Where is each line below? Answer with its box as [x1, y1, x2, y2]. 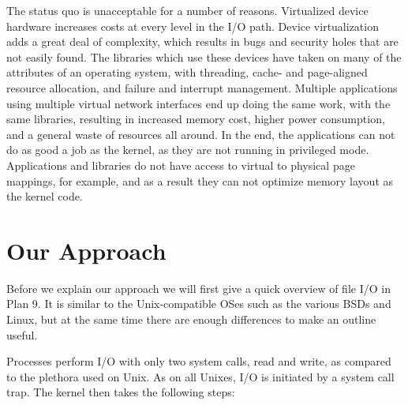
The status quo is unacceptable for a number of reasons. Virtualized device [6, 2, 369, 18]
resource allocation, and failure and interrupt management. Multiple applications [6, 79, 398, 96]
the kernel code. [6, 188, 83, 204]
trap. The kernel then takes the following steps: [6, 384, 235, 400]
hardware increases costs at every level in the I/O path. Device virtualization [6, 17, 379, 34]
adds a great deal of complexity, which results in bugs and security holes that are [6, 33, 399, 50]
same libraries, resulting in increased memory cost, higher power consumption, [6, 111, 385, 127]
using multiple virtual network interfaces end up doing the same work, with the [6, 95, 391, 111]
